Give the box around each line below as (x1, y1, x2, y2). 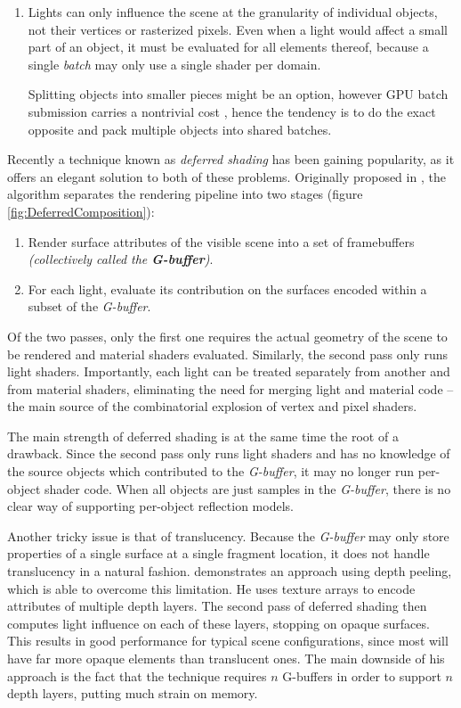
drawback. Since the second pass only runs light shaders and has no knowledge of (7, 444, 450, 463)
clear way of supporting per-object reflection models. (7, 497, 294, 515)
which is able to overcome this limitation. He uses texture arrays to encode (7, 579, 416, 597)
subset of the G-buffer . (28, 297, 151, 316)
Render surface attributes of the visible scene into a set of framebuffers (28, 232, 415, 251)
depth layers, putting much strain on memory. (7, 684, 258, 703)
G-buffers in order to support (282, 666, 441, 685)
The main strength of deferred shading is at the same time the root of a (7, 426, 399, 445)
